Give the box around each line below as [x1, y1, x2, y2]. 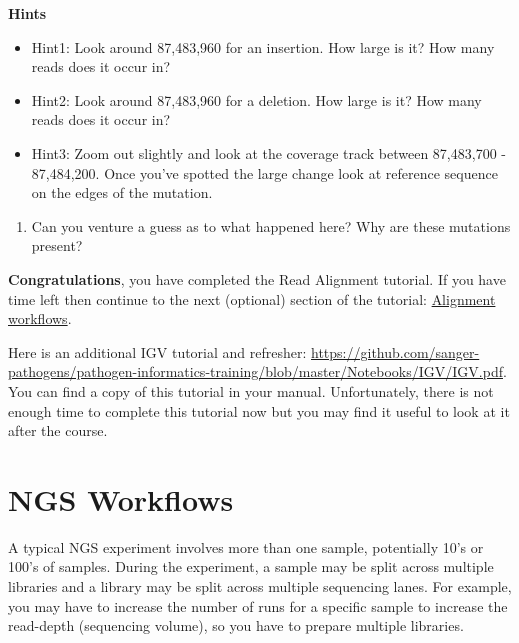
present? [31, 235, 83, 256]
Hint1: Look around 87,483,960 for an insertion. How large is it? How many [31, 36, 495, 57]
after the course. [8, 420, 108, 441]
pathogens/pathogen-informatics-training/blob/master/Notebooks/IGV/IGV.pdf [8, 361, 503, 382]
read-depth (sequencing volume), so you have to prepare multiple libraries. [8, 615, 464, 636]
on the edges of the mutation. [31, 182, 213, 203]
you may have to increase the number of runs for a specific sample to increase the [8, 595, 508, 616]
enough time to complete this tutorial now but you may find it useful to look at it [8, 400, 510, 421]
